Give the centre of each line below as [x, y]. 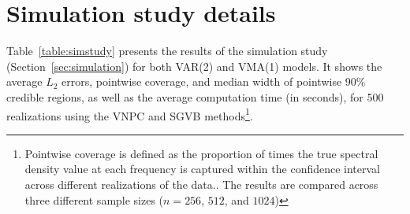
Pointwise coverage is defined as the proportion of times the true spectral [201, 153]
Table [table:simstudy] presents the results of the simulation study [167, 51]
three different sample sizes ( [94, 199]
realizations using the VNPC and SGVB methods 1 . [130, 114]
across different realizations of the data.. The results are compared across [201, 184]
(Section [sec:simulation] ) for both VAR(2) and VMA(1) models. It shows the [194, 66]
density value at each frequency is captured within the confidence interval [203, 169]
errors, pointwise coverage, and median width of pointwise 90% [214, 81]
